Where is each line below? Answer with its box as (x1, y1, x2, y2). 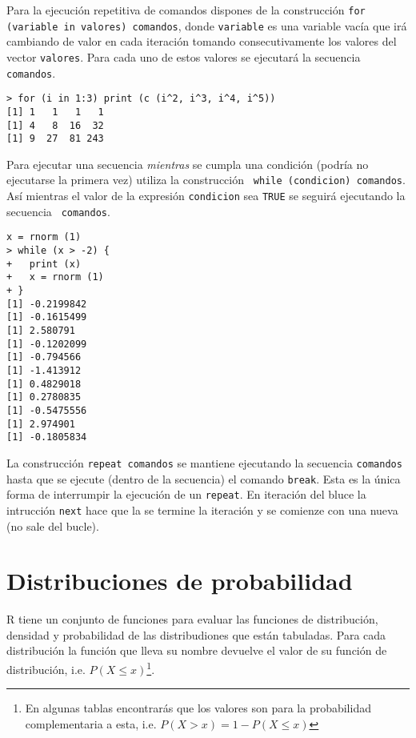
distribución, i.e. (6, 660, 86, 677)
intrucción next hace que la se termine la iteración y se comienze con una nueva (6, 501, 398, 518)
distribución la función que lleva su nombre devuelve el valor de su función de (6, 642, 387, 659)
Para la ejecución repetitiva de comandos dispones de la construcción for (6, 2, 366, 18)
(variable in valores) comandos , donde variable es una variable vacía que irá (6, 17, 407, 34)
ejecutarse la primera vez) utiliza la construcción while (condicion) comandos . (6, 171, 406, 188)
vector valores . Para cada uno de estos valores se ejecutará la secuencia (6, 48, 361, 65)
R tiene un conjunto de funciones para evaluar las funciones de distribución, (6, 611, 378, 628)
